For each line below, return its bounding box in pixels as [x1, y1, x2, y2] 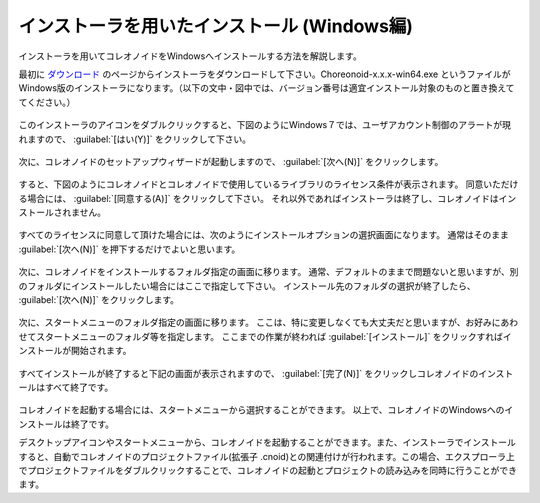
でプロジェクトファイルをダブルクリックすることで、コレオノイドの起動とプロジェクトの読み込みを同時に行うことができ [18, 464, 518, 476]
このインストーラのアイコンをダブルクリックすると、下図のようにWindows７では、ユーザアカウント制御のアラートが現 [18, 119, 512, 131]
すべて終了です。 [44, 381, 114, 393]
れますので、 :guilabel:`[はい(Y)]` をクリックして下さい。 [18, 133, 252, 145]
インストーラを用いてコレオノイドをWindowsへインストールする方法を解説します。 [18, 50, 362, 62]
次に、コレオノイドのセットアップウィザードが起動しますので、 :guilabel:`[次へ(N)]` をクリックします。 [18, 155, 444, 167]
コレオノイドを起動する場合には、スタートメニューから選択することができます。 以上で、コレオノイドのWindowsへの [18, 404, 505, 416]
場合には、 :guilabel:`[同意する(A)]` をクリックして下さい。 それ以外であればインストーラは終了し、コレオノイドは [26, 192, 499, 204]
